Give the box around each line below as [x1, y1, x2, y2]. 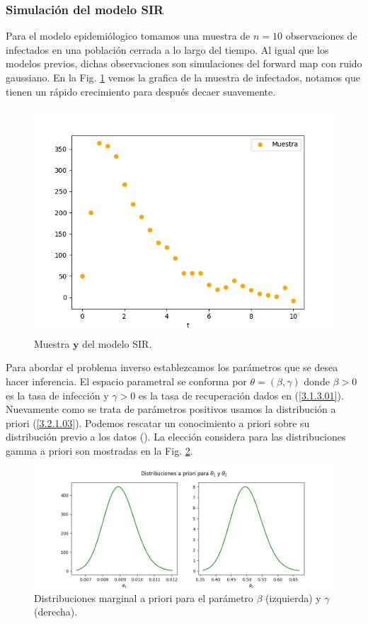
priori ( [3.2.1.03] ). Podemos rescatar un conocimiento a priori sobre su [6, 415, 310, 430]
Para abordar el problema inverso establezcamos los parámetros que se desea [6, 360, 338, 375]
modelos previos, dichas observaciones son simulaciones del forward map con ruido [6, 56, 362, 71]
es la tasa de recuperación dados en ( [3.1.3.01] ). [138, 387, 344, 402]
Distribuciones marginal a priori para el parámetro [34, 590, 253, 605]
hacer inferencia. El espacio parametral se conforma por [6, 373, 247, 388]
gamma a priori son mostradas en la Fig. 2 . [6, 443, 193, 458]
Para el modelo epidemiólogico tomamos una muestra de [6, 28, 251, 43]
